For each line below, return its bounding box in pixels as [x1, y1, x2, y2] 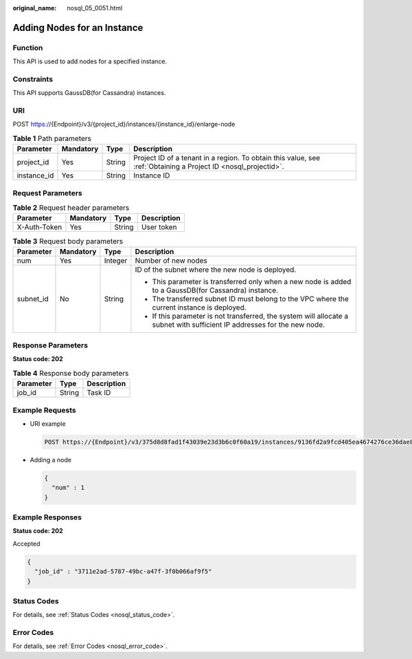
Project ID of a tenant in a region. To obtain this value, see [133, 153, 321, 163]
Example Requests [12, 405, 76, 415]
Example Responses [12, 512, 82, 522]
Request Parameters [12, 188, 82, 197]
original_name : [12, 4, 57, 12]
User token [141, 222, 177, 232]
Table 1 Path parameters [12, 134, 92, 144]
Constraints [12, 74, 54, 84]
